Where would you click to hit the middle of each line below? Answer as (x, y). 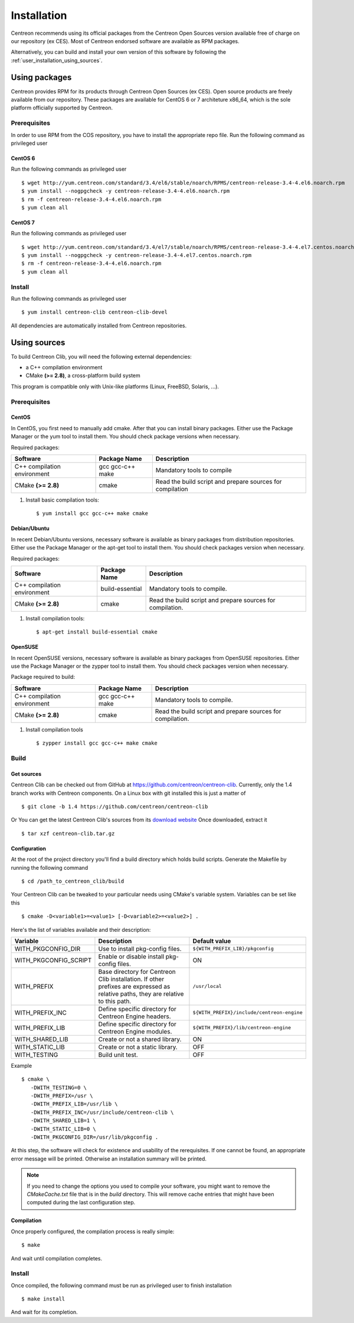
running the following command (50, 867)
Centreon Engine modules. (135, 1031)
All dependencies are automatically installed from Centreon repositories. (99, 326)
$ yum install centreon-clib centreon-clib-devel (95, 312)
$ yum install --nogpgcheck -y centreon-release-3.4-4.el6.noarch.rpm (126, 191)
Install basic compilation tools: (63, 500)
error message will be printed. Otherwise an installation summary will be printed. (109, 1159)
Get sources (26, 773)
